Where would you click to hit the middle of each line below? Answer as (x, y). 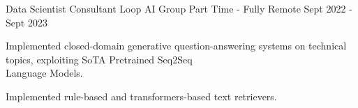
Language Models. (44, 73)
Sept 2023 (27, 22)
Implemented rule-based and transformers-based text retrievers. (141, 96)
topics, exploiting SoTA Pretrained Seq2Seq (99, 59)
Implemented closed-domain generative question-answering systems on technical (176, 46)
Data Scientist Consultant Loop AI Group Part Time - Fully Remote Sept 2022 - (179, 8)
